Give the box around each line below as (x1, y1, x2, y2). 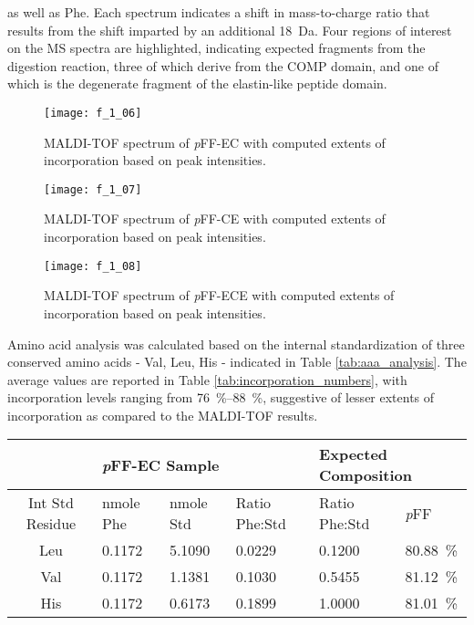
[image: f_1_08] (44, 259, 142, 273)
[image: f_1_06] (44, 106, 142, 120)
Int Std (28, 492, 74, 514)
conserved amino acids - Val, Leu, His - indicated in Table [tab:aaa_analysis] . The (7, 352, 467, 371)
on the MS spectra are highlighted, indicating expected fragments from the (7, 38, 426, 57)
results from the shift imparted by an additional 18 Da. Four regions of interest (7, 20, 452, 39)
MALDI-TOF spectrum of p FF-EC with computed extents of (44, 132, 386, 151)
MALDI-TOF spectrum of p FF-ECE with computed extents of (44, 286, 395, 305)
